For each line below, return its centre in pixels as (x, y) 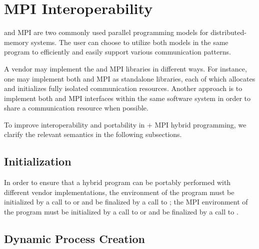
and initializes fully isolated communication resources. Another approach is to (123, 88)
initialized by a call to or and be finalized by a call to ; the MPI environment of (126, 202)
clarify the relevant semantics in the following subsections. (93, 134)
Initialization (38, 161)
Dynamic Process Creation (74, 239)
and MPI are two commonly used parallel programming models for (106, 32)
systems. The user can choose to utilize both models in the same (130, 42)
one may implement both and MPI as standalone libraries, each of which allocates (130, 78)
